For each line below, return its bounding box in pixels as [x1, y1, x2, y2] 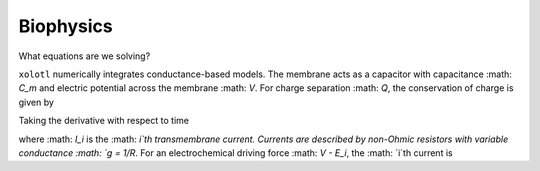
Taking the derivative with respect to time [18, 115, 190, 127]
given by [18, 96, 55, 108]
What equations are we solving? [18, 50, 151, 62]
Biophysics [18, 15, 114, 37]
